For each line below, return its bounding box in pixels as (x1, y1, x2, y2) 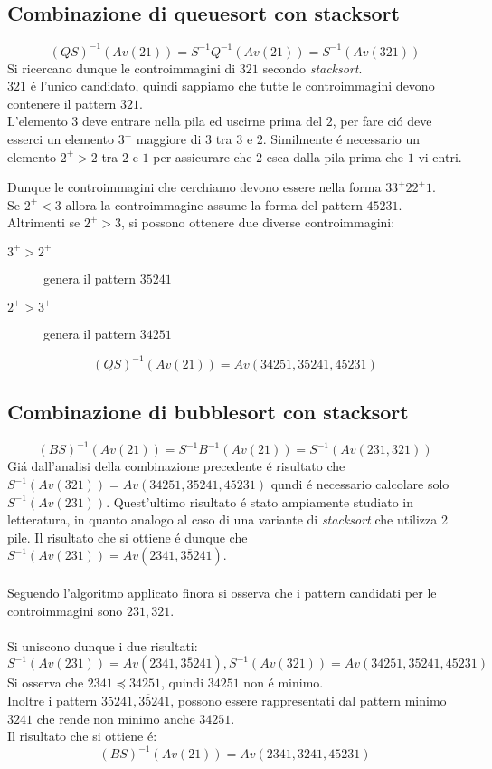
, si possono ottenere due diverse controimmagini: (120, 213, 395, 232)
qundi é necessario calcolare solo (270, 475, 449, 494)
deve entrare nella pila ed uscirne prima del (82, 111, 323, 130)
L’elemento (7, 111, 68, 130)
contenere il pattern (7, 93, 117, 112)
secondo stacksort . (262, 58, 363, 77)
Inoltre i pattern (7, 690, 98, 709)
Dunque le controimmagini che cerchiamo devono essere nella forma (7, 178, 382, 197)
